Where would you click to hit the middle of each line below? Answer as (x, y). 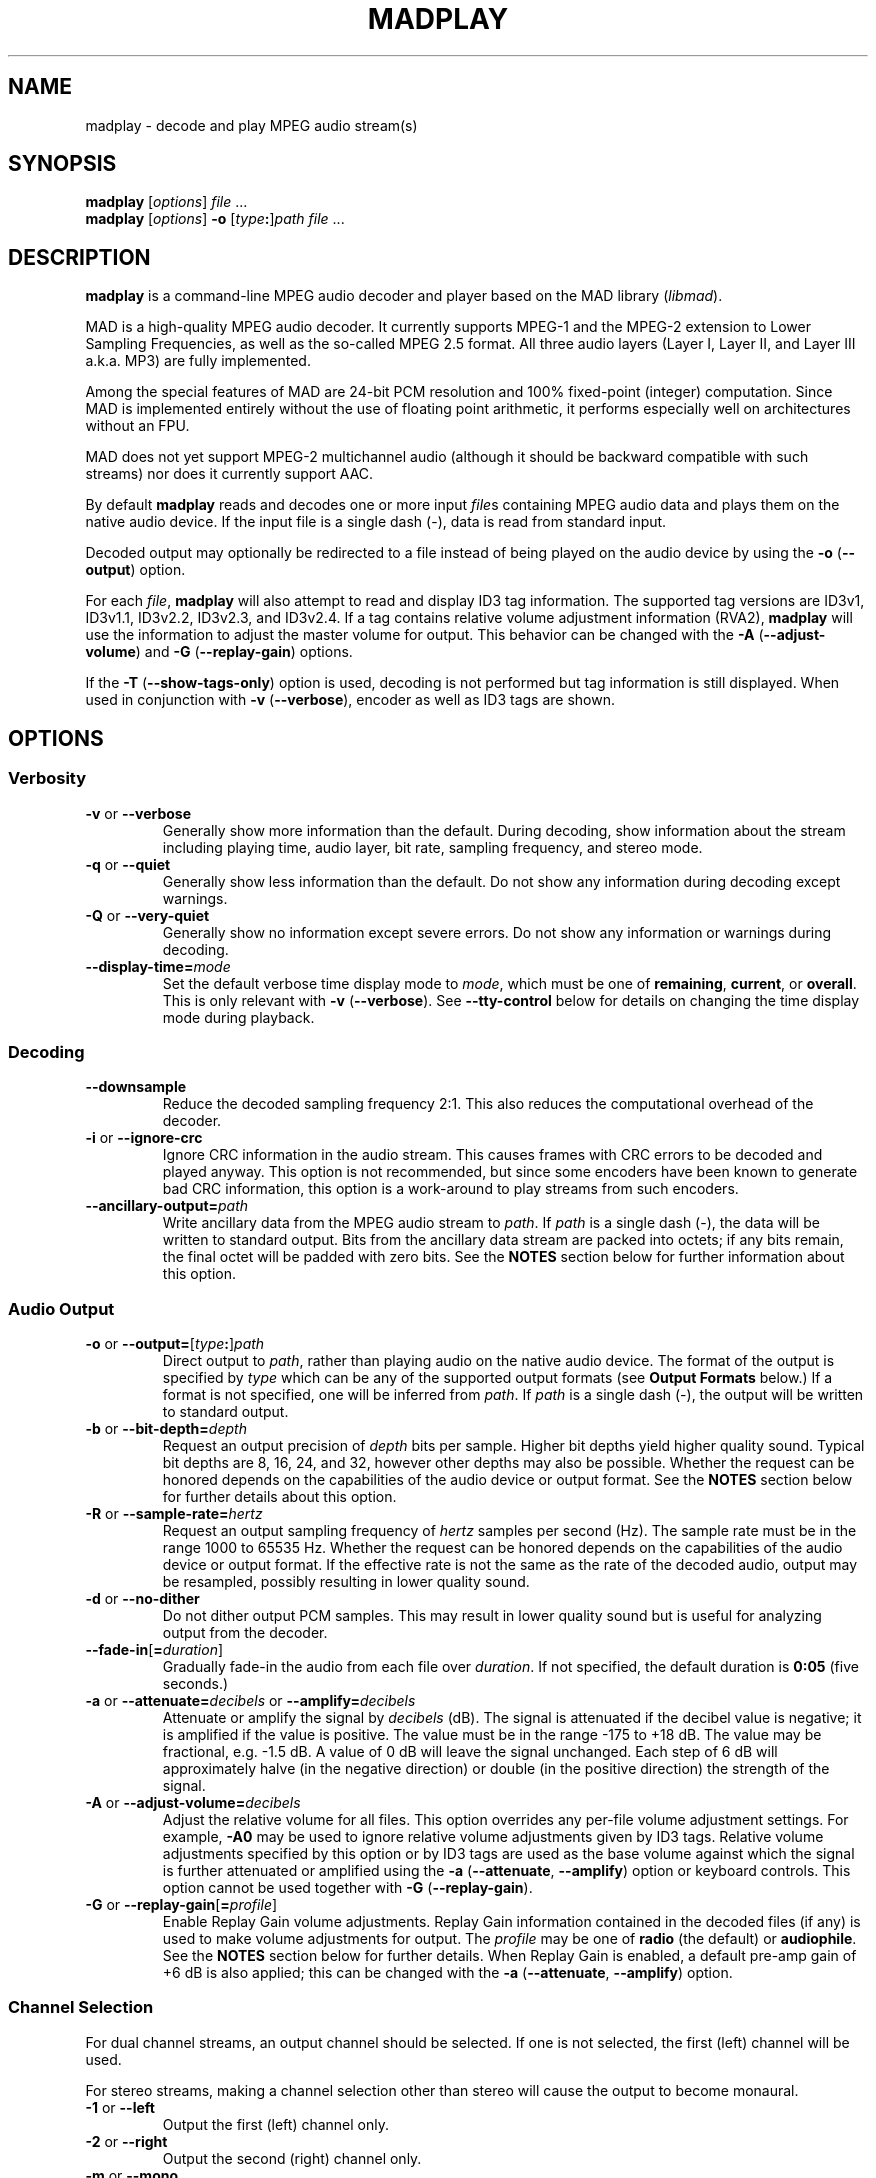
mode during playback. (238, 1017)
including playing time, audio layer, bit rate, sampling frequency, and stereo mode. (432, 847)
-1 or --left (120, 2107)
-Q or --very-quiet (147, 915)
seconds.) (195, 1683)
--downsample (136, 1087)
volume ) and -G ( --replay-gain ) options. (219, 652)
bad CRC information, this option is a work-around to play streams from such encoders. (450, 1189)
